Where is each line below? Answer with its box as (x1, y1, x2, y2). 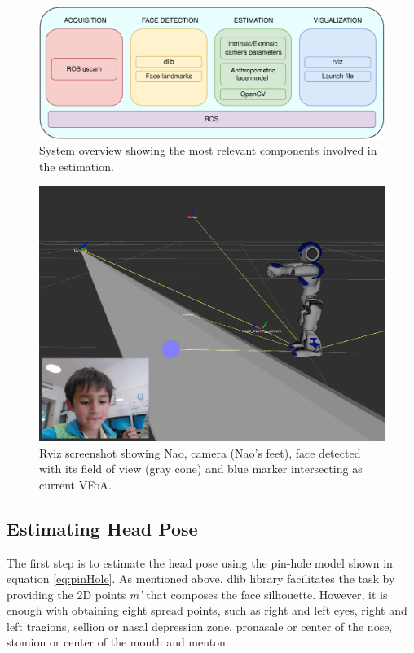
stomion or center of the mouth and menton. (7, 633, 229, 651)
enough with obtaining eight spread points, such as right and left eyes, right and (7, 602, 407, 619)
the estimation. (39, 157, 114, 174)
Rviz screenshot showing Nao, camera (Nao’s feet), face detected (39, 444, 361, 461)
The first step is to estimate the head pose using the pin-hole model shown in (7, 554, 393, 571)
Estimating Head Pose (7, 515, 198, 541)
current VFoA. (39, 476, 112, 493)
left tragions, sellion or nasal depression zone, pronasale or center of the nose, (7, 617, 393, 634)
